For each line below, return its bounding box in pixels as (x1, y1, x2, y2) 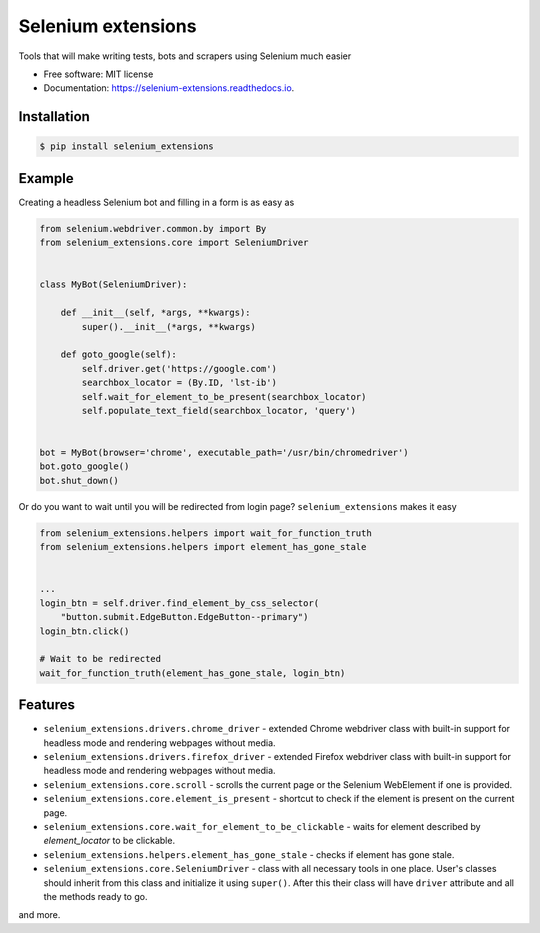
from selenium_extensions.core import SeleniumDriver (39, 237, 309, 249)
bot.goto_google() (39, 461, 130, 472)
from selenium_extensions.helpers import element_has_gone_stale (39, 541, 367, 553)
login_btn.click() (39, 625, 130, 637)
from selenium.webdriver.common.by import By (39, 223, 267, 234)
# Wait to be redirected (39, 653, 162, 665)
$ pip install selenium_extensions (39, 141, 214, 152)
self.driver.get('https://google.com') (81, 363, 277, 374)
